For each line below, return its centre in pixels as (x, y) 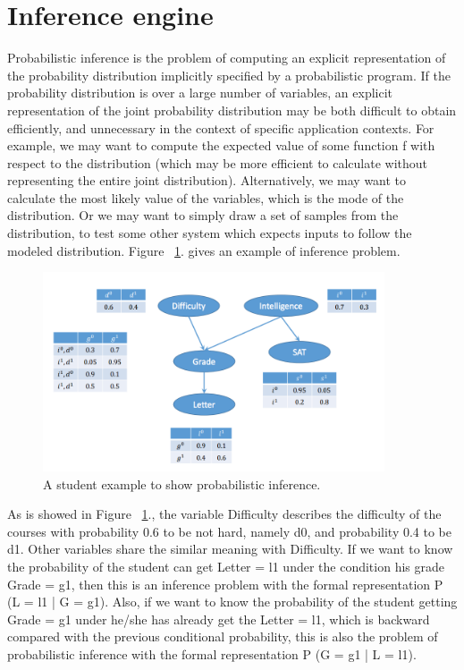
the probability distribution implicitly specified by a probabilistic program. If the (229, 75)
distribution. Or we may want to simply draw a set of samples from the (203, 215)
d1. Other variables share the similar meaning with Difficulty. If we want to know (230, 549)
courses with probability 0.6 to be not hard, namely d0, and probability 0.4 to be (229, 531)
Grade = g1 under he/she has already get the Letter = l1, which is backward (219, 619)
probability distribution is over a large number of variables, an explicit (200, 93)
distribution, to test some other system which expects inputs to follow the (210, 233)
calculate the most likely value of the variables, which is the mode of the (206, 197)
